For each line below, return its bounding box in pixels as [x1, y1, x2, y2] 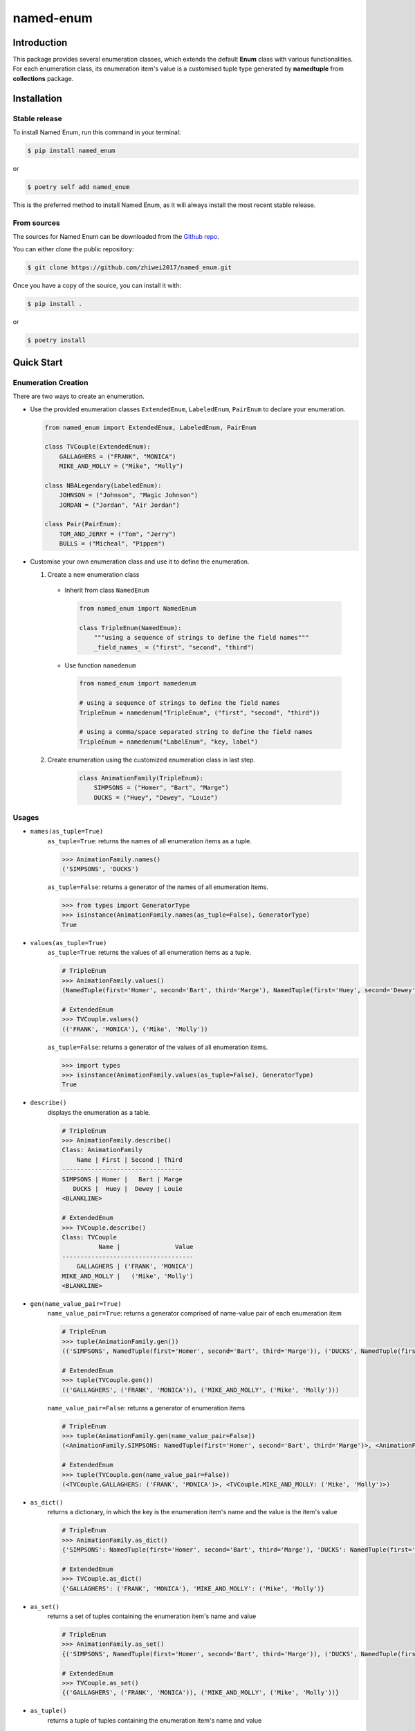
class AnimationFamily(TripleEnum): [79, 774, 204, 782]
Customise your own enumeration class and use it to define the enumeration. [30, 557, 250, 566]
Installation [12, 92, 62, 104]
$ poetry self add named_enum [27, 183, 130, 190]
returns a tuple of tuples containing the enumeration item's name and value [47, 1716, 262, 1724]
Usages [12, 812, 39, 822]
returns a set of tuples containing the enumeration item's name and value [47, 1612, 257, 1620]
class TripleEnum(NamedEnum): [79, 624, 182, 631]
